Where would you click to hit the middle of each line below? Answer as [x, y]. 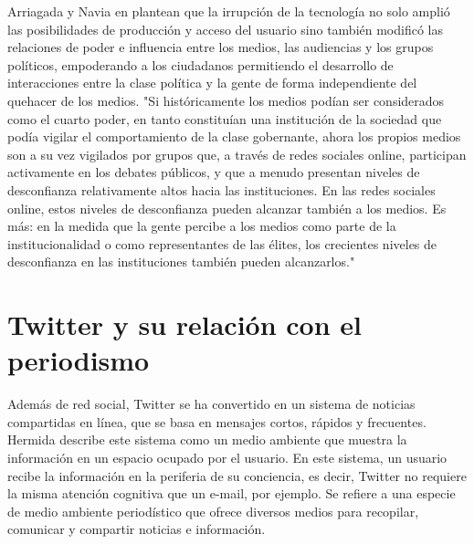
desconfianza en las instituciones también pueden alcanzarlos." [181, 262]
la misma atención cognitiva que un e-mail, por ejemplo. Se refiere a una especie [232, 493]
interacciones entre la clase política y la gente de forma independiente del [212, 83]
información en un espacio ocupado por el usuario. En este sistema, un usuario [227, 457]
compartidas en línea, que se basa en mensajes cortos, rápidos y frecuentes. [217, 421]
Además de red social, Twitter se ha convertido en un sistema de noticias [211, 404]
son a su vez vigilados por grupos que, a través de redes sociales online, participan [237, 154]
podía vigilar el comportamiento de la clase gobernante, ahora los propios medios [234, 136]
